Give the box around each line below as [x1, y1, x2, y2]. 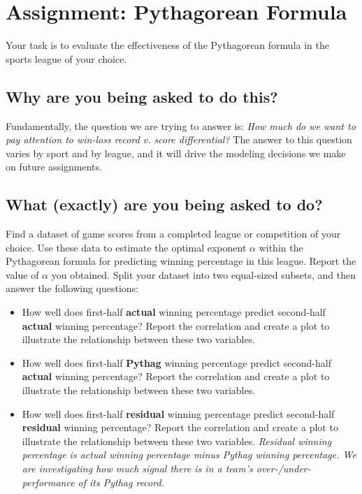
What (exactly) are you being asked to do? [6, 194, 323, 215]
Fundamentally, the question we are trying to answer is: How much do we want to [6, 118, 356, 133]
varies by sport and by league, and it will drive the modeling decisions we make [6, 145, 346, 160]
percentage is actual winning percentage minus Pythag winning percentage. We [22, 447, 356, 462]
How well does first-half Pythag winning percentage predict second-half [22, 355, 331, 370]
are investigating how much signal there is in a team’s [22, 461, 253, 475]
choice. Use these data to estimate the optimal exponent [6, 240, 247, 254]
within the [259, 240, 303, 254]
